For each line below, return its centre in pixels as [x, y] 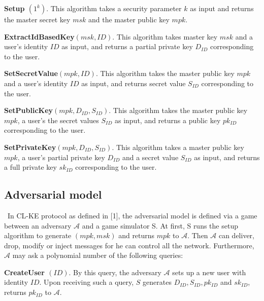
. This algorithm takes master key [165, 36]
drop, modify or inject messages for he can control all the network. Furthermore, [129, 245]
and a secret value [150, 157]
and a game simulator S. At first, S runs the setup [160, 225]
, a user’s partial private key [61, 157]
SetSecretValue [31, 73]
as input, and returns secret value [134, 83]
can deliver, [237, 235]
